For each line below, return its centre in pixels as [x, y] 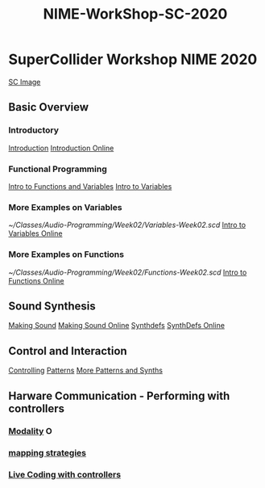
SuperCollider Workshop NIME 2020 [133, 59]
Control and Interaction [68, 351]
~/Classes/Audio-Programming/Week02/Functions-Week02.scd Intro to [128, 272]
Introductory [33, 130]
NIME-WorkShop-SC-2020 [135, 14]
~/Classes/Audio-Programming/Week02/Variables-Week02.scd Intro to [127, 225]
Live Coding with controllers [65, 475]
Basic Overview [49, 107]
